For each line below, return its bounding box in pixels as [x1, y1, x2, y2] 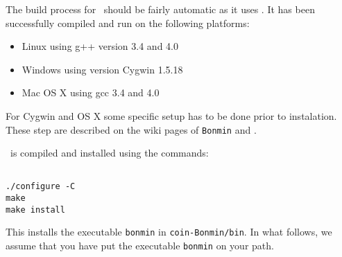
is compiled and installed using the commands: [10, 145, 209, 160]
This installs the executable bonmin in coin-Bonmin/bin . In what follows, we [6, 224, 332, 239]
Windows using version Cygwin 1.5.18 [22, 62, 183, 76]
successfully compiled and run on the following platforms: [6, 15, 250, 30]
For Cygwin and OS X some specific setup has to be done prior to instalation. [6, 108, 337, 123]
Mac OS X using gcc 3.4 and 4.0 [22, 85, 160, 100]
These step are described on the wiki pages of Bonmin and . [6, 122, 257, 136]
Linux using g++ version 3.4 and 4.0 [22, 39, 178, 53]
